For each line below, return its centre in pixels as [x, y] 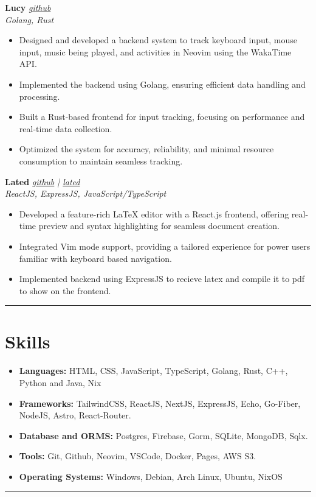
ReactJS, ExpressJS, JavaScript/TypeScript [86, 193]
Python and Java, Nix [60, 382]
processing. [39, 96]
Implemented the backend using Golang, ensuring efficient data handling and [162, 84]
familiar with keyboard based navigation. [95, 258]
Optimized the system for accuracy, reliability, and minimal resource [146, 149]
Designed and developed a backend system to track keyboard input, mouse [158, 40]
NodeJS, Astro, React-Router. [75, 415]
